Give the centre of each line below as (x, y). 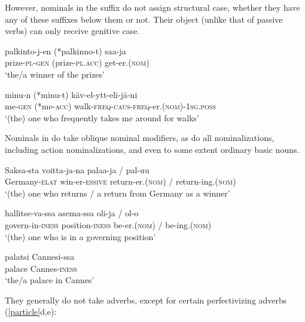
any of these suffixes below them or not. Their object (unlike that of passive (144, 19)
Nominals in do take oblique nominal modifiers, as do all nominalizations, (140, 138)
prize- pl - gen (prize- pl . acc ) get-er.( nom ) (77, 62)
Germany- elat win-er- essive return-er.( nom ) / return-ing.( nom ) (121, 181)
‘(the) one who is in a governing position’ (80, 236)
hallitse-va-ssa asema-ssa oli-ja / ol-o (72, 213)
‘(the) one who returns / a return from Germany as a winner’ (118, 193)
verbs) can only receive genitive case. (72, 31)
